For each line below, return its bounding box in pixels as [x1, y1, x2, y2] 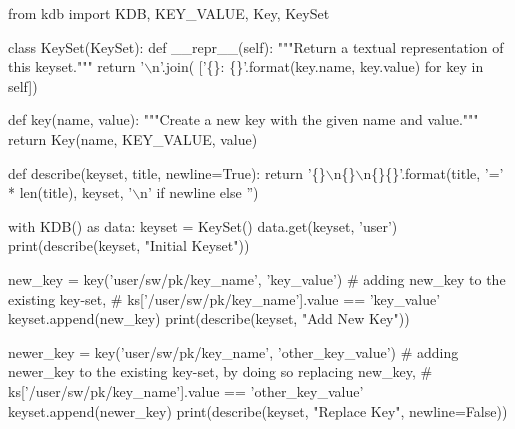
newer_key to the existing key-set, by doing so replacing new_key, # [8, 361, 433, 382]
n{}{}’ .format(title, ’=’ [363, 162, 504, 183]
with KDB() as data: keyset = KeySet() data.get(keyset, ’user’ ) [8, 215, 398, 236]
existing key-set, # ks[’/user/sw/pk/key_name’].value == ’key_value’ [8, 288, 441, 309]
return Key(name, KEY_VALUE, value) [8, 128, 258, 149]
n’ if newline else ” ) [140, 182, 259, 203]
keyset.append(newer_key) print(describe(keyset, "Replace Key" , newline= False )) [8, 400, 508, 421]
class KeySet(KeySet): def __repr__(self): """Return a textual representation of [8, 36, 504, 57]
